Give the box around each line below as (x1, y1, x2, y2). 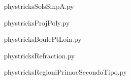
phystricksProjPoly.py (4, 17, 70, 27)
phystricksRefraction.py (4, 50, 75, 60)
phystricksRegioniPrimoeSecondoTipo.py (4, 67, 127, 77)
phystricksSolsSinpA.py (4, 1, 74, 11)
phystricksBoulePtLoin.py (4, 34, 82, 44)
